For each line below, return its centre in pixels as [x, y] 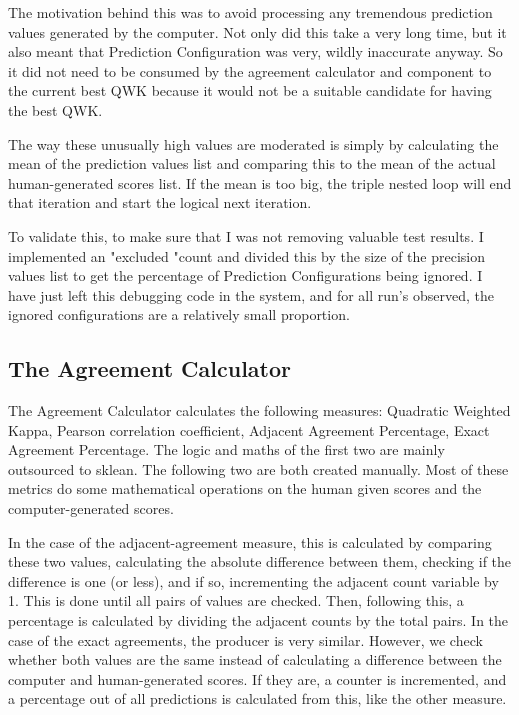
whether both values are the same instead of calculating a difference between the [255, 659]
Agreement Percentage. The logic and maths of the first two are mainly [226, 449]
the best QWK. [55, 109]
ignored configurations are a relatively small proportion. [179, 314]
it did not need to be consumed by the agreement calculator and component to [250, 70]
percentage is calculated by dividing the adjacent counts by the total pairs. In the [258, 620]
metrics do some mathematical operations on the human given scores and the [245, 488]
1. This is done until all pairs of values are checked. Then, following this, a [236, 600]
